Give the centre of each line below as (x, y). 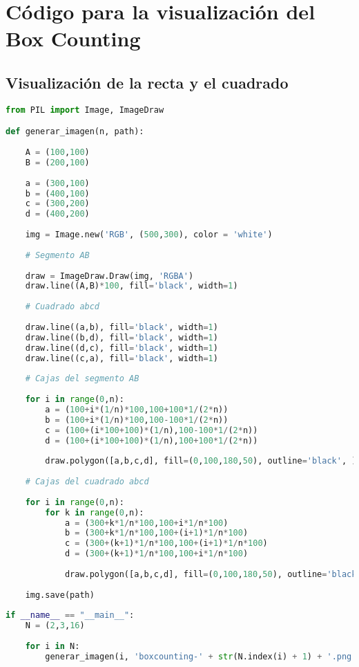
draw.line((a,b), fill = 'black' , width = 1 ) (122, 327)
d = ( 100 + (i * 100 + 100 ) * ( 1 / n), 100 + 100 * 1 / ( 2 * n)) (152, 440)
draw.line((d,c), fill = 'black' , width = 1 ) (122, 348)
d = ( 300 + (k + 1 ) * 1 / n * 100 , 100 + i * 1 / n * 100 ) (156, 554)
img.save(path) (60, 595)
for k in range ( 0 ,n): (95, 512)
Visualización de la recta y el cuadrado (147, 82)
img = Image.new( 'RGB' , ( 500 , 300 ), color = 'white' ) (149, 235)
